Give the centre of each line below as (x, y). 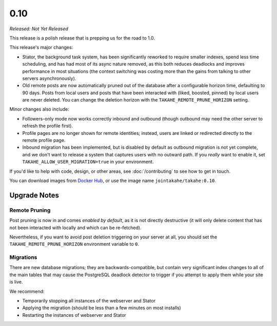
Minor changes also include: (39, 109)
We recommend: (27, 291)
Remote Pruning (30, 210)
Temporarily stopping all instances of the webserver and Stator (89, 301)
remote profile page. (44, 140)
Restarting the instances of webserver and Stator (74, 315)
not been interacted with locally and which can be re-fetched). (75, 228)
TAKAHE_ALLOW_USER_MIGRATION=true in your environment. (88, 162)
